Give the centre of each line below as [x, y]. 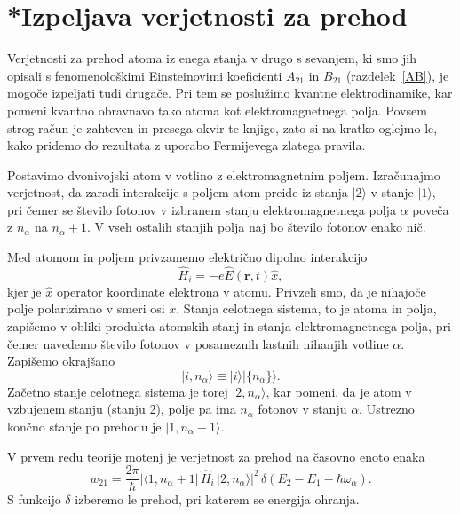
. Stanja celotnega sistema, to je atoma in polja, [306, 308]
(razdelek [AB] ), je [397, 75]
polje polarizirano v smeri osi [86, 308]
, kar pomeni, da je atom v [339, 391]
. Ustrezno [387, 409]
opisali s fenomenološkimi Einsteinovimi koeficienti [145, 75]
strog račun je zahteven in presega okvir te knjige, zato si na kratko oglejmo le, [222, 127]
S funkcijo [34, 499]
